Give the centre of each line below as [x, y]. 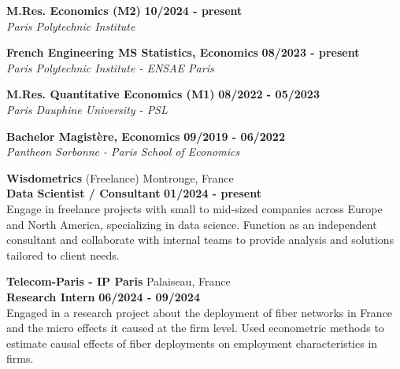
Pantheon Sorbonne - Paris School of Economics [123, 151]
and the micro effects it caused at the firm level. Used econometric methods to [195, 328]
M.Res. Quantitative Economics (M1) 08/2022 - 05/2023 [163, 94]
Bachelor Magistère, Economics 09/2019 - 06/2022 [146, 136]
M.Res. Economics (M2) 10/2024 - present [124, 10]
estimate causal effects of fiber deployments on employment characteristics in [192, 343]
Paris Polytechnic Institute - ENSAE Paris [110, 67]
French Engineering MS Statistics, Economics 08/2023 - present [183, 52]
